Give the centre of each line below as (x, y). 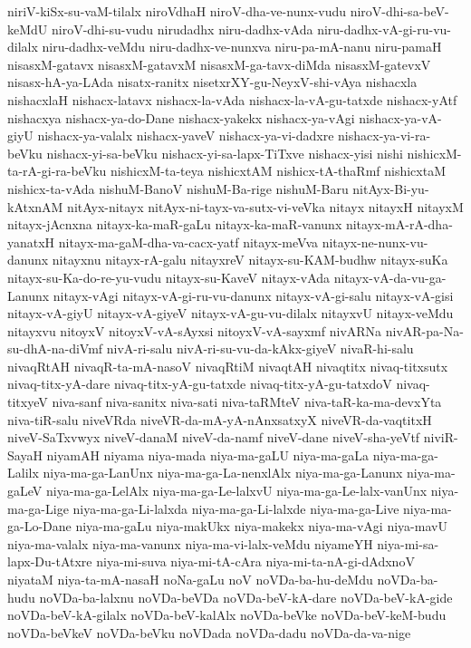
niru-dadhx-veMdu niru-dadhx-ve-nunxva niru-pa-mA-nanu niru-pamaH (242, 47)
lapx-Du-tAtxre (50, 561)
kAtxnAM (35, 206)
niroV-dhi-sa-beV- (399, 11)
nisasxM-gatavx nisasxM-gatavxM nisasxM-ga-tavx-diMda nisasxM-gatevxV (219, 64)
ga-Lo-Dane (39, 526)
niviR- (441, 437)
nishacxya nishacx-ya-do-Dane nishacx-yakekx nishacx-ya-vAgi (181, 117)
